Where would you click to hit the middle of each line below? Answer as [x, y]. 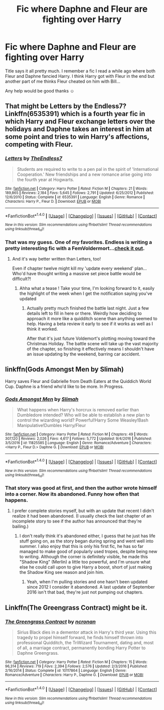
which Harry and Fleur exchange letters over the [80, 122]
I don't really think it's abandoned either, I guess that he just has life [87, 536]
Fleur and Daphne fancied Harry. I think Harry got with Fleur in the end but [80, 76]
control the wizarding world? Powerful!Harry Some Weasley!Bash [83, 420]
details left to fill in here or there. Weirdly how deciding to [84, 313]
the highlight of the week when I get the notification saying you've [86, 293]
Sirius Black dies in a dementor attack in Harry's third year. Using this [87, 632]
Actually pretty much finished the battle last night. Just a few [88, 308]
